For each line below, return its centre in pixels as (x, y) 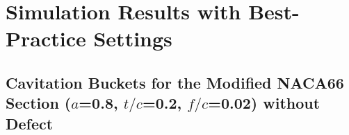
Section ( (39, 103)
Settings (133, 38)
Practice (46, 38)
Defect (30, 123)
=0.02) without (264, 103)
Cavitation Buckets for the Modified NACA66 (175, 82)
